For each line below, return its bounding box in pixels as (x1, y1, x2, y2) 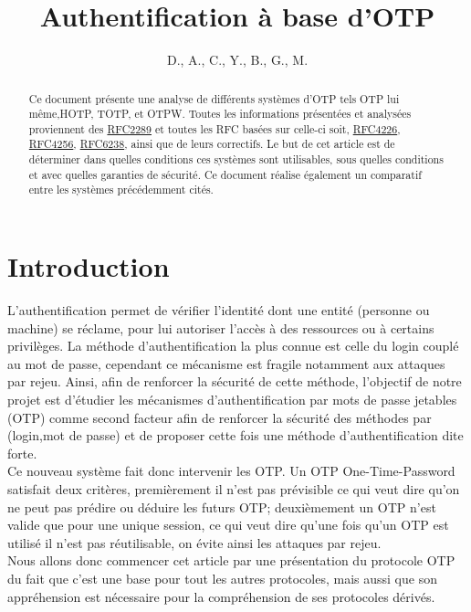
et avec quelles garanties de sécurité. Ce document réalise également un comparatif (28, 166, 422, 182)
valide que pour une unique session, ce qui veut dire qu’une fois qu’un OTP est (7, 515, 449, 534)
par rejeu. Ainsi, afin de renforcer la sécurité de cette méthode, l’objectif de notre (7, 372, 462, 391)
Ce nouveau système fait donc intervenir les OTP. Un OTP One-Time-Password (7, 461, 455, 480)
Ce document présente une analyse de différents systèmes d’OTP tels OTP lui (28, 90, 400, 106)
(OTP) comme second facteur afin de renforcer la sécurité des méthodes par (7, 407, 432, 427)
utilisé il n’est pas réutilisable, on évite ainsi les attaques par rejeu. (7, 533, 382, 552)
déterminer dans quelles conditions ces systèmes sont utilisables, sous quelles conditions (28, 152, 444, 167)
